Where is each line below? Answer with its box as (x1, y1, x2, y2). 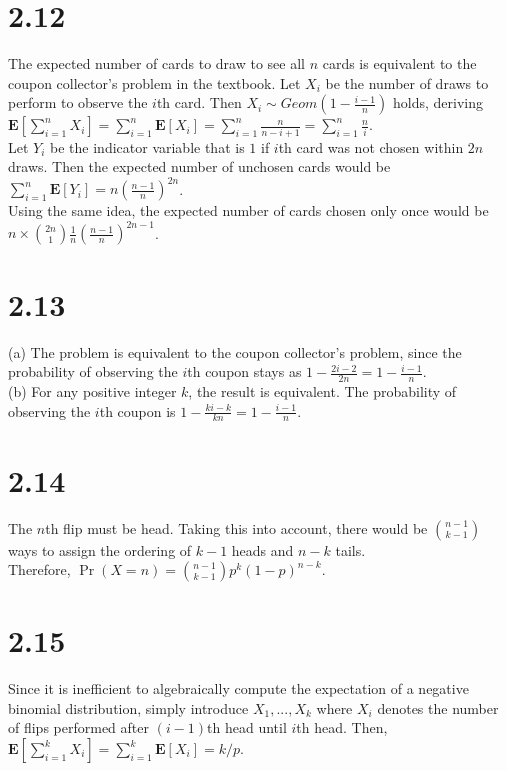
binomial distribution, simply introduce (8, 697, 249, 718)
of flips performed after (8, 717, 149, 738)
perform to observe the (8, 92, 148, 113)
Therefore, (8, 559, 71, 580)
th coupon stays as (187, 361, 302, 382)
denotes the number (377, 697, 499, 718)
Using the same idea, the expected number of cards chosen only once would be (8, 200, 489, 221)
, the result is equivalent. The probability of (188, 380, 457, 401)
